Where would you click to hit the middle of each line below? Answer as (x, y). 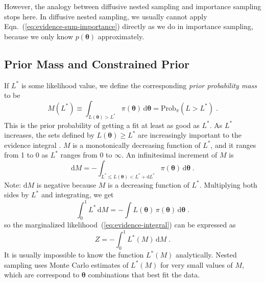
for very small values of (197, 264)
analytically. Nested (206, 255)
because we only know (39, 36)
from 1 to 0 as (26, 155)
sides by (17, 195)
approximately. (121, 36)
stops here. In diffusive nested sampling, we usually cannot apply (106, 16)
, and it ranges (233, 145)
